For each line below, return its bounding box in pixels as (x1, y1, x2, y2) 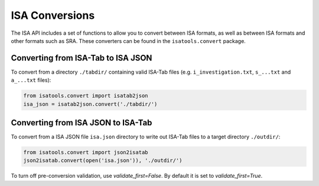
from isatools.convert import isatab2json (23, 92, 148, 99)
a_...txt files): (11, 77, 51, 84)
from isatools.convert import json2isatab (23, 149, 148, 156)
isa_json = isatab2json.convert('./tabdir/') (23, 101, 158, 107)
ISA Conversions (11, 9, 95, 22)
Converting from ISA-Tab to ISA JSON (11, 53, 152, 63)
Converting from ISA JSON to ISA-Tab (11, 118, 152, 128)
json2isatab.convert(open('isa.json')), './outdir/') (23, 157, 183, 164)
